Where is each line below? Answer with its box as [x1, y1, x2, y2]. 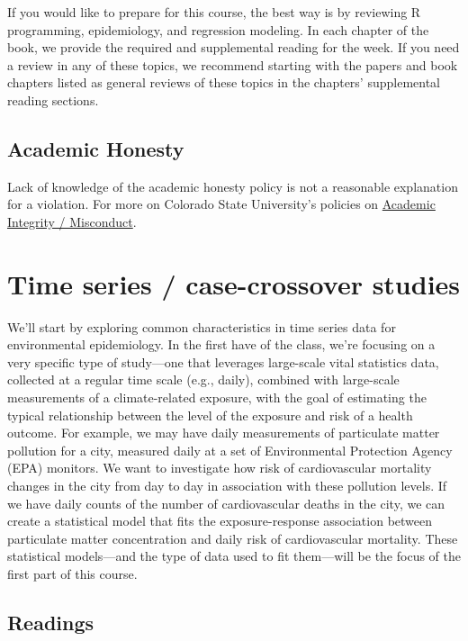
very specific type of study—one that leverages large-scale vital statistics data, [7, 352, 439, 371]
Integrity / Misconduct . [7, 212, 137, 230]
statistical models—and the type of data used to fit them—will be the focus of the [7, 546, 461, 565]
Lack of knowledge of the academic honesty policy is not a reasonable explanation [7, 176, 458, 195]
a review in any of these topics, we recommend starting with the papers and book [7, 55, 458, 74]
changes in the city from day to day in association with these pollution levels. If [7, 476, 447, 495]
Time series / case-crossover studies [7, 265, 461, 302]
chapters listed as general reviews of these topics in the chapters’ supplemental [7, 73, 440, 92]
